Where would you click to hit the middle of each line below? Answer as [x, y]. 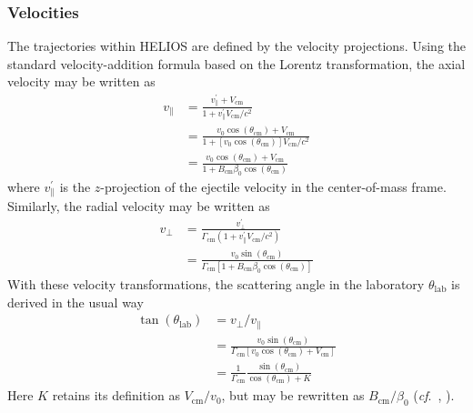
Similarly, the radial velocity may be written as [139, 206]
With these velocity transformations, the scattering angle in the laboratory [216, 284]
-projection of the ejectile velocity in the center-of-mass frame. [273, 186]
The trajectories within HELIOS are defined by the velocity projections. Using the [237, 46]
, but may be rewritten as [293, 395]
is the [75, 186]
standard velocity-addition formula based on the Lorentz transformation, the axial [236, 63]
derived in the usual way [75, 302]
